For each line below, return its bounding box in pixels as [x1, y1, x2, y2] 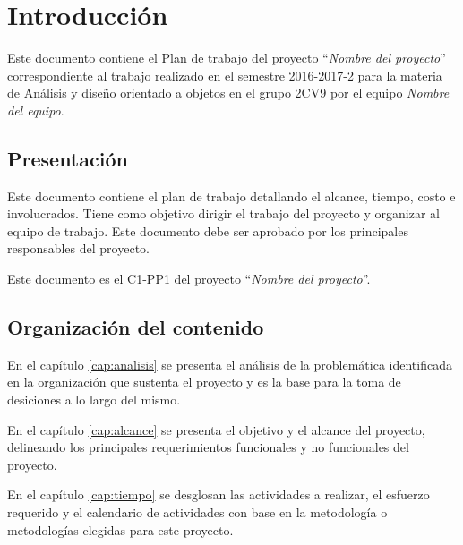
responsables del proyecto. [7, 239, 150, 258]
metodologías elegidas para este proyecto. [7, 520, 234, 539]
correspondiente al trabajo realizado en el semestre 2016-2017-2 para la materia [7, 65, 442, 84]
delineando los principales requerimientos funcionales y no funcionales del [7, 438, 409, 456]
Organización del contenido [7, 313, 264, 341]
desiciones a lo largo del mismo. [7, 390, 181, 409]
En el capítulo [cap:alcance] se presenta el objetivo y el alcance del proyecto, [7, 420, 425, 439]
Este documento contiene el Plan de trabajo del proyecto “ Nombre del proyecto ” [7, 48, 446, 67]
